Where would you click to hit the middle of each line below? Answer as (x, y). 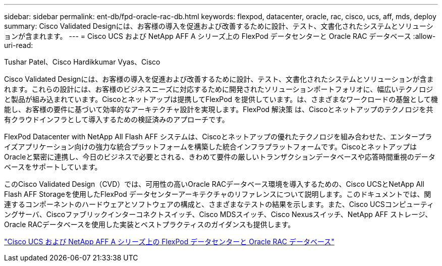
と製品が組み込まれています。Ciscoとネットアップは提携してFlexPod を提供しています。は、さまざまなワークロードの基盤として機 (221, 99)
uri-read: (19, 45)
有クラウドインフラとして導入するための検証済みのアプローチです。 (117, 119)
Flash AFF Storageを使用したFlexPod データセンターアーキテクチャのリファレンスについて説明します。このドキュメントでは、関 (218, 194)
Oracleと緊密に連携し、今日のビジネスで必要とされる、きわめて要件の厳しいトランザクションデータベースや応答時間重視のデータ (220, 157)
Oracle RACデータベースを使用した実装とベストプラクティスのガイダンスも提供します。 (150, 224)
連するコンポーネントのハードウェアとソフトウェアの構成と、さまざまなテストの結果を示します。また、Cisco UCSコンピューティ (219, 204)
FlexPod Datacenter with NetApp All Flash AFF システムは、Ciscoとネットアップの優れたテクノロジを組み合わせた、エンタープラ (218, 137)
